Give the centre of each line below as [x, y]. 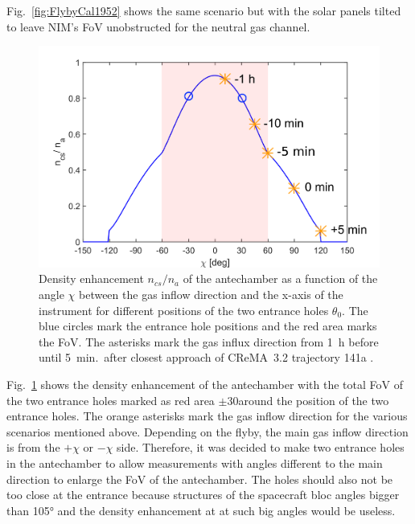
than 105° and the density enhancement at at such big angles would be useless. [201, 510]
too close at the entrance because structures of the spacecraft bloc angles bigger [203, 495]
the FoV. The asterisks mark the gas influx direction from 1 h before [209, 341]
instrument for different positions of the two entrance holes [184, 310]
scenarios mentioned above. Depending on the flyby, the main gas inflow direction [207, 431]
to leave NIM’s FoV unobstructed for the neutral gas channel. [158, 26]
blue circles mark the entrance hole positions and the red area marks [208, 326]
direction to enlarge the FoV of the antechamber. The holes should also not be [200, 479]
